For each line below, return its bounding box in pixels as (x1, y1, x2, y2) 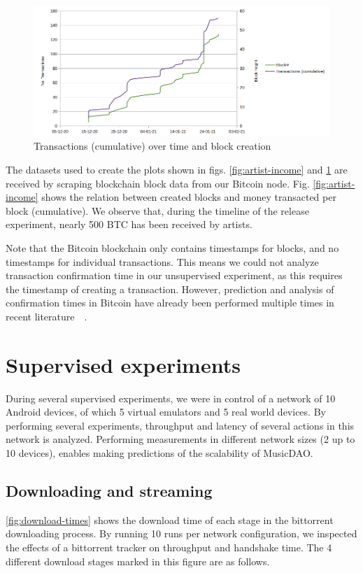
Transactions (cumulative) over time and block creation (34, 139, 271, 153)
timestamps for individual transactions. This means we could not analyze (6, 254, 319, 269)
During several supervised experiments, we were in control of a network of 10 (6, 390, 336, 405)
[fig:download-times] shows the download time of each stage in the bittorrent (6, 512, 334, 527)
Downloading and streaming (6, 480, 213, 502)
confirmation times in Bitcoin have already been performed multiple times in (6, 295, 334, 310)
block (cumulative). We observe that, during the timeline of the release (6, 203, 309, 218)
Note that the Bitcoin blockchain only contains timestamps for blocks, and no (6, 241, 339, 255)
